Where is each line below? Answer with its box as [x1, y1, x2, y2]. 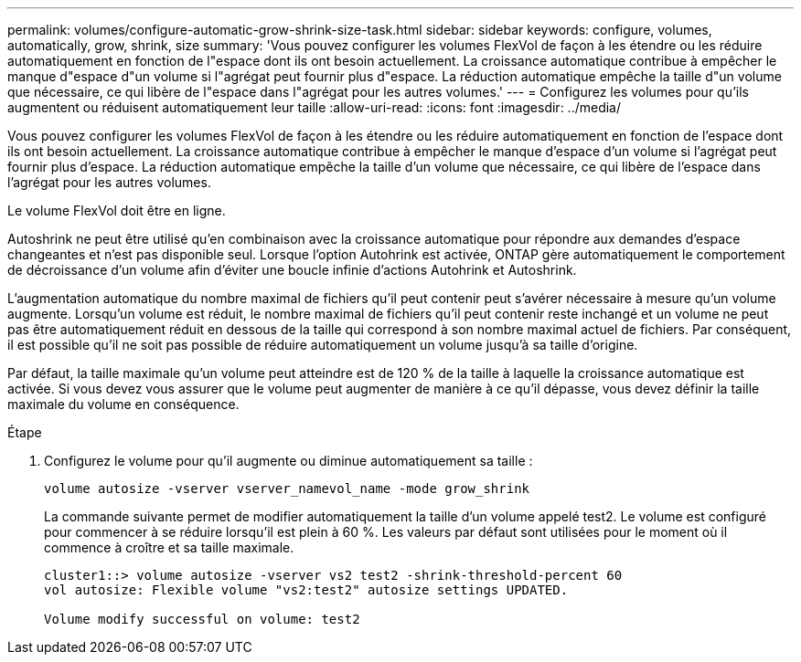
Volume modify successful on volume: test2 [44, 612, 360, 626]
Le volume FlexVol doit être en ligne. [7, 203, 226, 218]
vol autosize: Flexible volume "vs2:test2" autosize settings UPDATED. [44, 583, 569, 597]
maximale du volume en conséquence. [7, 396, 240, 412]
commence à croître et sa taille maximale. [44, 540, 294, 555]
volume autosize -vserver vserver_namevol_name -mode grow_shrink [44, 481, 530, 496]
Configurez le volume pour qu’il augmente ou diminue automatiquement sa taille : [44, 453, 533, 468]
